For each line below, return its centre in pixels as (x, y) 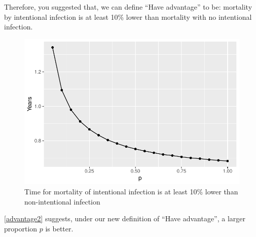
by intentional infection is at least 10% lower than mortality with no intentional (128, 16)
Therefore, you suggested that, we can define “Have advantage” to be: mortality (128, 7)
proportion (21, 228)
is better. (59, 228)
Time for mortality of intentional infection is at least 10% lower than (131, 191)
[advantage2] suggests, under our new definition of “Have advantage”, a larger (125, 218)
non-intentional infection (62, 201)
